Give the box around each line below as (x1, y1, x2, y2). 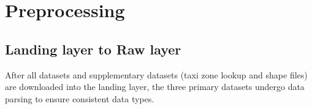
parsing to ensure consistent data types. (5, 92, 154, 105)
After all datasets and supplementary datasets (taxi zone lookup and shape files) (5, 68, 308, 81)
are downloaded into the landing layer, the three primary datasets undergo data (5, 80, 305, 93)
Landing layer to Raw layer (5, 39, 181, 58)
